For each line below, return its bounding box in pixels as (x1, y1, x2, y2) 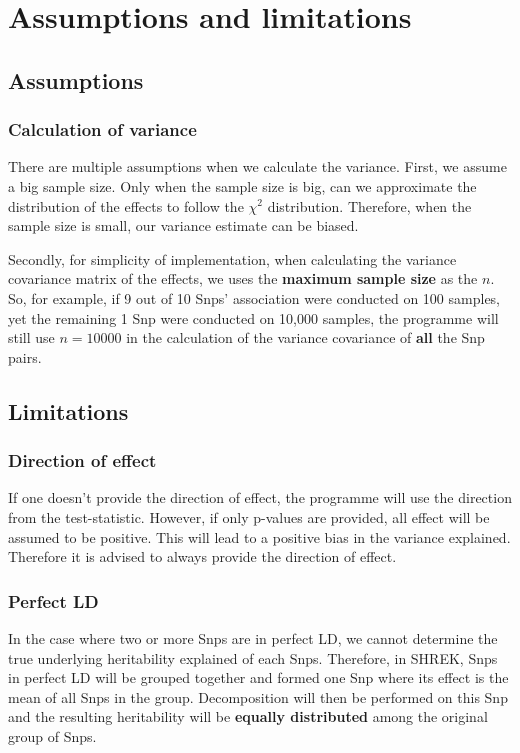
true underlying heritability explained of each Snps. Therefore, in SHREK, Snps (8, 647, 498, 668)
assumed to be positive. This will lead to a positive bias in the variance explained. (8, 526, 511, 547)
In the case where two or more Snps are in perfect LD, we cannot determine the (8, 627, 498, 648)
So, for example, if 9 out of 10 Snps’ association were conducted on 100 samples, (8, 287, 500, 308)
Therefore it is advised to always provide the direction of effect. (8, 546, 397, 567)
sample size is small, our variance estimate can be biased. (8, 215, 359, 236)
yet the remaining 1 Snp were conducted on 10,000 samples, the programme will (8, 307, 499, 328)
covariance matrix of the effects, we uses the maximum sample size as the (8, 268, 478, 289)
